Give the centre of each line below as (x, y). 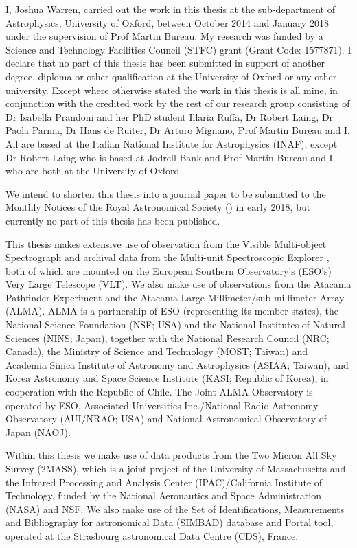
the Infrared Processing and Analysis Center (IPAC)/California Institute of (164, 482)
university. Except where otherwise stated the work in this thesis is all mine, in (172, 90)
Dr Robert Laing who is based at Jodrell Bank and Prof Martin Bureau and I (169, 157)
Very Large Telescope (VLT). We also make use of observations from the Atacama (178, 284)
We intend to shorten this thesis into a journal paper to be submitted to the (166, 193)
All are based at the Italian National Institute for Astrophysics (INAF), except (172, 143)
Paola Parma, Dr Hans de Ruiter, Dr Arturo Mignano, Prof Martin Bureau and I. (178, 130)
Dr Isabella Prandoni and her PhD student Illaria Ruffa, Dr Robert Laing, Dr (170, 116)
